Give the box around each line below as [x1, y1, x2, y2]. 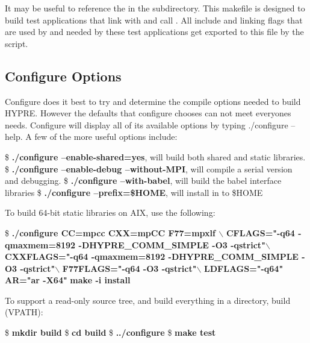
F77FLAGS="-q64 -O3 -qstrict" [62, 262, 197, 274]
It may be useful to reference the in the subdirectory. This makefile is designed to [5, 2, 305, 14]
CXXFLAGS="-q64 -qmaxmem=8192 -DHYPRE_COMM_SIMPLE [5, 250, 299, 263]
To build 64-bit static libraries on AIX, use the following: [5, 206, 215, 219]
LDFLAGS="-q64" [204, 262, 284, 274]
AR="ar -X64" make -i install [5, 274, 131, 286]
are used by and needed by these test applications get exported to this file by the [5, 25, 304, 38]
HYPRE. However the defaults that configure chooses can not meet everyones [5, 107, 291, 119]
